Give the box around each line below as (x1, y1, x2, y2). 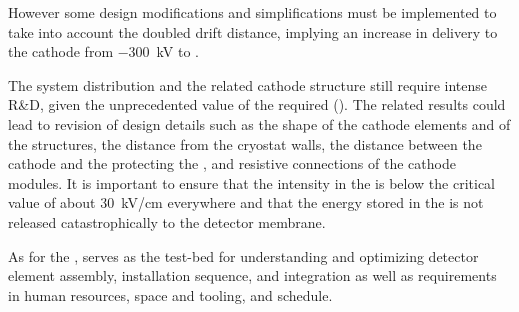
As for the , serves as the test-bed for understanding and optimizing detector (8, 245, 479, 266)
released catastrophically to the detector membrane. (8, 211, 326, 232)
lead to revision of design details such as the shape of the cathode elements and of (8, 113, 511, 134)
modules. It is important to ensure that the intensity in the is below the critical (8, 172, 495, 193)
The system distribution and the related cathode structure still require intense (8, 74, 488, 95)
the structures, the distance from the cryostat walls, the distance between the (8, 133, 482, 154)
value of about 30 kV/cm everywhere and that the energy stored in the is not (8, 192, 484, 213)
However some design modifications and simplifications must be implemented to (8, 2, 497, 22)
